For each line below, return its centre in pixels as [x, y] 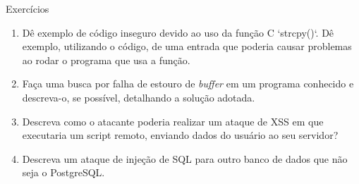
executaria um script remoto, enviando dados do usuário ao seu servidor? [180, 135]
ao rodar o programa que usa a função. [106, 60]
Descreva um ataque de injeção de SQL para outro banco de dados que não [185, 158]
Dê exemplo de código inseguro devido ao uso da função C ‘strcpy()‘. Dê [178, 32]
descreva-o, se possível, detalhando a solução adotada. [139, 97]
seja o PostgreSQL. [63, 172]
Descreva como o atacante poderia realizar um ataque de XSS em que [173, 121]
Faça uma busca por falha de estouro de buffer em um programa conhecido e [188, 84]
